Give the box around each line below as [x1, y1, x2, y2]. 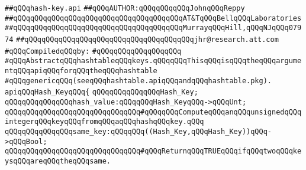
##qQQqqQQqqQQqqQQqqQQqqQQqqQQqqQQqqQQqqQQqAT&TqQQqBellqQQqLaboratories [5, 14, 302, 22]
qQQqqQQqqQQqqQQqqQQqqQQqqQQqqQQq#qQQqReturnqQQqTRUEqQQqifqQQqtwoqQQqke [5, 147, 302, 156]
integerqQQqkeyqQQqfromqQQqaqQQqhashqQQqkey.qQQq [5, 117, 204, 126]
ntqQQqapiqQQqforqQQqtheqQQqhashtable [5, 66, 157, 75]
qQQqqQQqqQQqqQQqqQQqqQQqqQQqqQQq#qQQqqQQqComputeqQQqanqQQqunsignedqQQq [5, 107, 302, 116]
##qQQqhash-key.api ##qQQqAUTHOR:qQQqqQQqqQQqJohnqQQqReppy [5, 4, 245, 12]
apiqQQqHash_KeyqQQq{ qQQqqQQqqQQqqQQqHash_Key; [5, 88, 198, 97]
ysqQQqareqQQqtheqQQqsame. [5, 156, 111, 165]
